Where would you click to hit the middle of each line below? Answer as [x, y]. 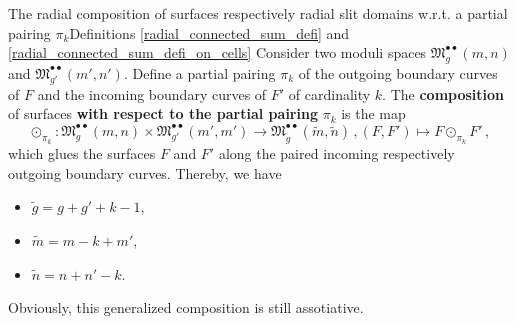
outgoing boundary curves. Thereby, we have [145, 172]
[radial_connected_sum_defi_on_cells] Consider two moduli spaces [217, 52]
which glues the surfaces [82, 153]
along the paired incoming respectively [336, 153]
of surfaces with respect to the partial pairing [163, 113]
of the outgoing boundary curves [398, 72]
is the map [373, 113]
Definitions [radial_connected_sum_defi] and [209, 32]
